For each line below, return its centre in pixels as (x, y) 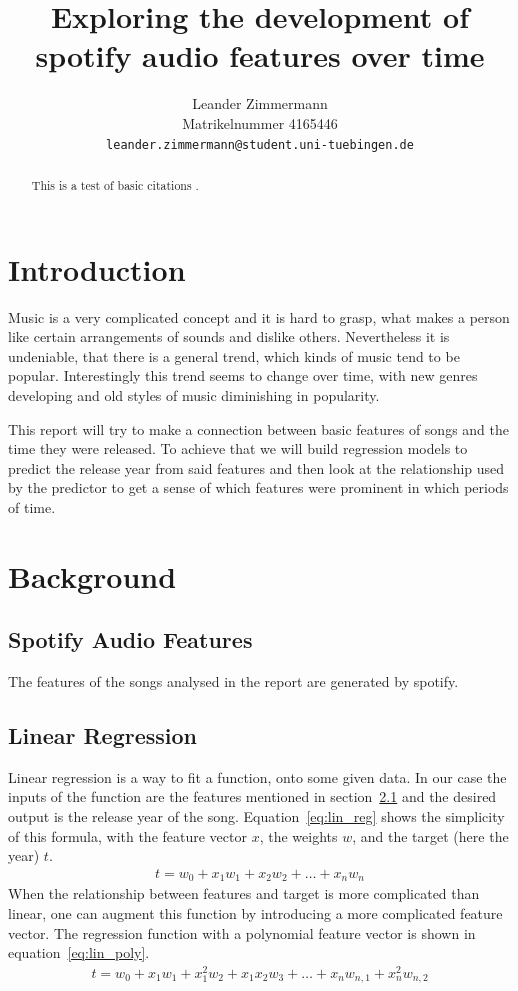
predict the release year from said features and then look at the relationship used (256, 467)
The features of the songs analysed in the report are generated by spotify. (233, 681)
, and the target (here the (430, 835)
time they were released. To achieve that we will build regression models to (238, 448)
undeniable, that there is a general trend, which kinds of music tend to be (234, 355)
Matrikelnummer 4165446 (260, 122)
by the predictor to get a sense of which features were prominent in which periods (258, 487)
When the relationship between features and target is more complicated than (244, 893)
